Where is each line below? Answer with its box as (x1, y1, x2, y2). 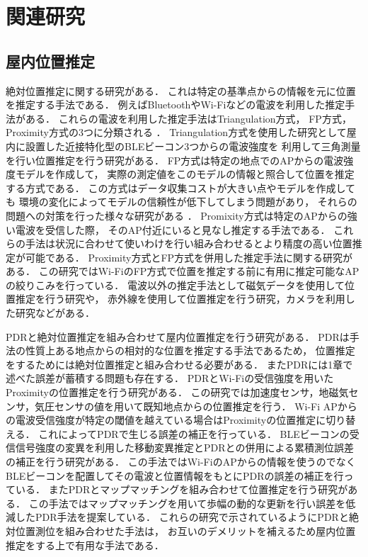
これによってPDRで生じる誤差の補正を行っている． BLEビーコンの (38, 426, 350, 441)
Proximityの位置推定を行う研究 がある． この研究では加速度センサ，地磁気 (6, 385, 349, 400)
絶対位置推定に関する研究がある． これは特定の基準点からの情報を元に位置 (6, 83, 356, 98)
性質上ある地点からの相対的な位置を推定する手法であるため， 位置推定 (25, 343, 355, 358)
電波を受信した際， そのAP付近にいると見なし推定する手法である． (15, 222, 330, 237)
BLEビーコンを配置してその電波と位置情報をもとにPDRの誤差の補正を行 (6, 468, 344, 483)
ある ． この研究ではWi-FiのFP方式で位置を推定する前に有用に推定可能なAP (6, 264, 360, 278)
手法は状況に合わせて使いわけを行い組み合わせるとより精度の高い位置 (25, 236, 352, 251)
